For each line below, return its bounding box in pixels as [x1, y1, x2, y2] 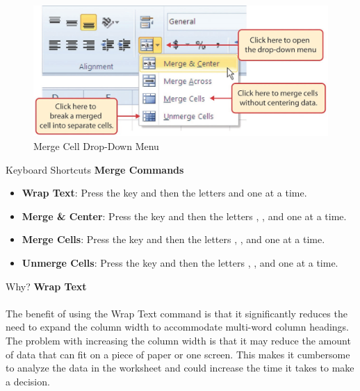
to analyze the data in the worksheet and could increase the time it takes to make [6, 360, 354, 375]
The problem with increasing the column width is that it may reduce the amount [6, 333, 351, 347]
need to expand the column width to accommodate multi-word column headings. [6, 319, 350, 334]
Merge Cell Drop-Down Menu [33, 138, 159, 153]
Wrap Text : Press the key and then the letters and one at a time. [22, 185, 307, 200]
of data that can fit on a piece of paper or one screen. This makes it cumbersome [6, 347, 350, 361]
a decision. [6, 374, 50, 388]
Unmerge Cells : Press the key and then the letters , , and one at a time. [22, 255, 338, 269]
